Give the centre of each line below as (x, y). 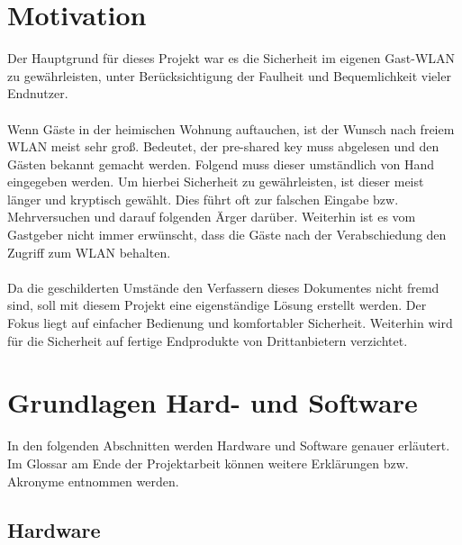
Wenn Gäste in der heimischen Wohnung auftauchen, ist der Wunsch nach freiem (231, 128)
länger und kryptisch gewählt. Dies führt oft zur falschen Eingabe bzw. (203, 199)
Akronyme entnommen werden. (93, 481)
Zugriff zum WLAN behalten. (89, 252)
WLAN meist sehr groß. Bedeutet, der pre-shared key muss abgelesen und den (223, 146)
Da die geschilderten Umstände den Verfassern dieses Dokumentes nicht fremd (223, 287)
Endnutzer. (38, 93)
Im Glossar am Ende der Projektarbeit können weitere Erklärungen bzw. (208, 463)
